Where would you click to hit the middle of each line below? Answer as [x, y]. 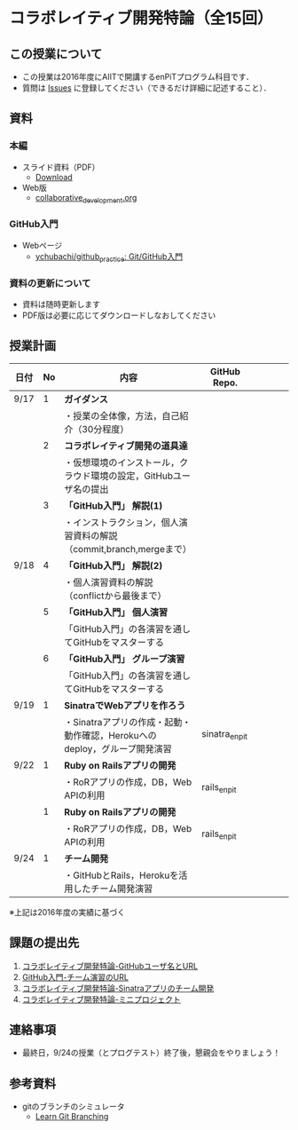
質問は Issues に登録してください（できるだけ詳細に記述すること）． [146, 88]
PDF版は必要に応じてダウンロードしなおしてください [119, 315]
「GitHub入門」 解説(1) [113, 505]
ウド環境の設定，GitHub [123, 476]
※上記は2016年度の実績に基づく [67, 912]
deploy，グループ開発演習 [118, 748]
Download [54, 177]
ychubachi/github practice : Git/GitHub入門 [109, 257]
